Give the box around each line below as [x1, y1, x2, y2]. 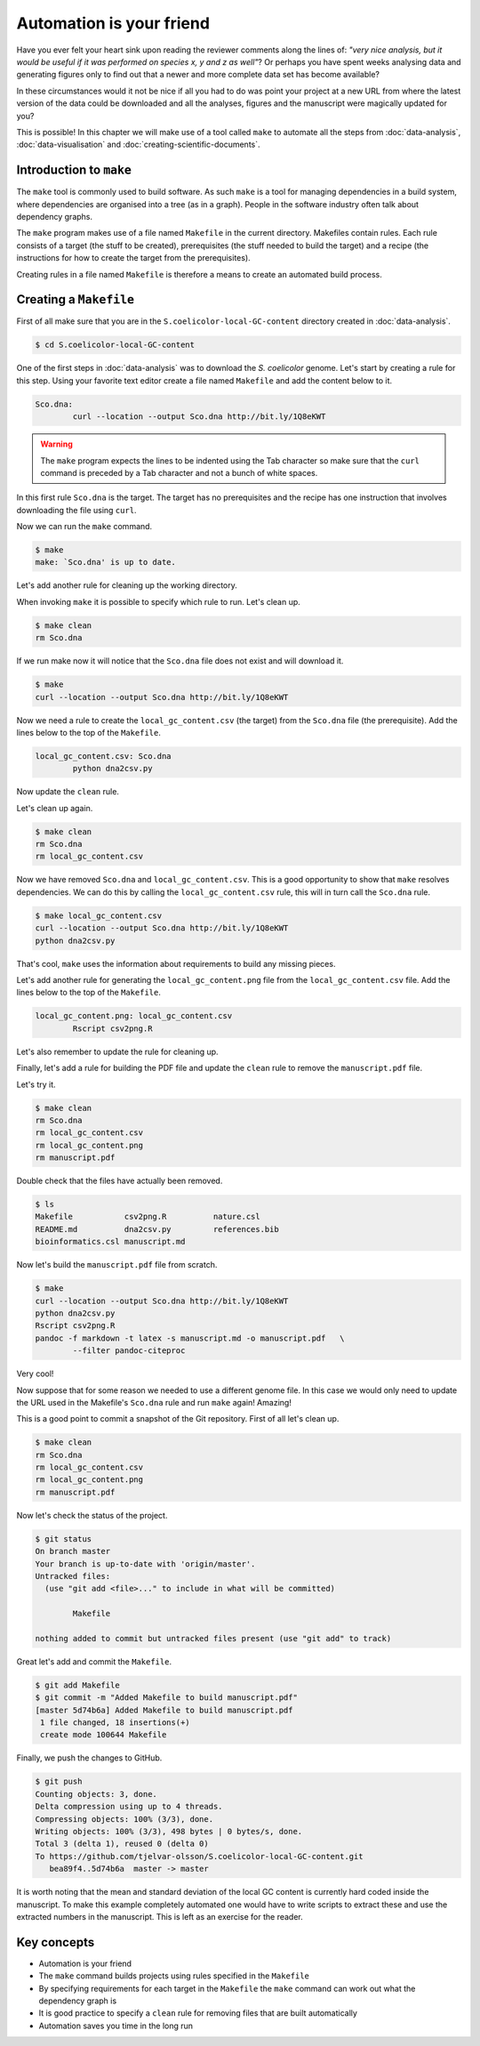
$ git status [35, 1534, 92, 1543]
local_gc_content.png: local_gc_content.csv [35, 1011, 233, 1021]
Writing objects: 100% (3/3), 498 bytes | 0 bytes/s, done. [35, 1826, 303, 1836]
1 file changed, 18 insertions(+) [40, 1718, 190, 1728]
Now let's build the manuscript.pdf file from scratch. [16, 1260, 218, 1270]
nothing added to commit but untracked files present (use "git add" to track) [35, 1633, 392, 1643]
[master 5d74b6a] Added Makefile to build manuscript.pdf [35, 1704, 293, 1715]
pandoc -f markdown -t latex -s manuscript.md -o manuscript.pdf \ [35, 1333, 345, 1343]
